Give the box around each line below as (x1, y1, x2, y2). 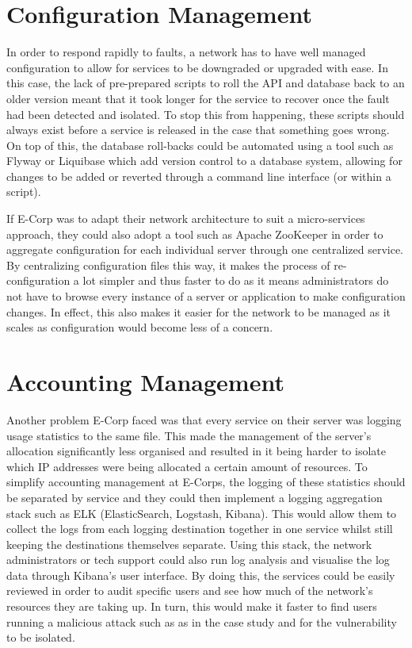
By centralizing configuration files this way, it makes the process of (6, 256, 330, 273)
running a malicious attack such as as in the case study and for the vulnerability (6, 613, 397, 630)
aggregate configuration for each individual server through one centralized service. (6, 241, 403, 258)
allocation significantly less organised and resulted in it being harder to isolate (6, 443, 386, 459)
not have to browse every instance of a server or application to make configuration (6, 288, 406, 305)
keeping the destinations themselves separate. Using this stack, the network (6, 535, 372, 552)
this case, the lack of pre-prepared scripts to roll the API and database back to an (6, 75, 405, 91)
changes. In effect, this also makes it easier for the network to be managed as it (6, 303, 391, 320)
